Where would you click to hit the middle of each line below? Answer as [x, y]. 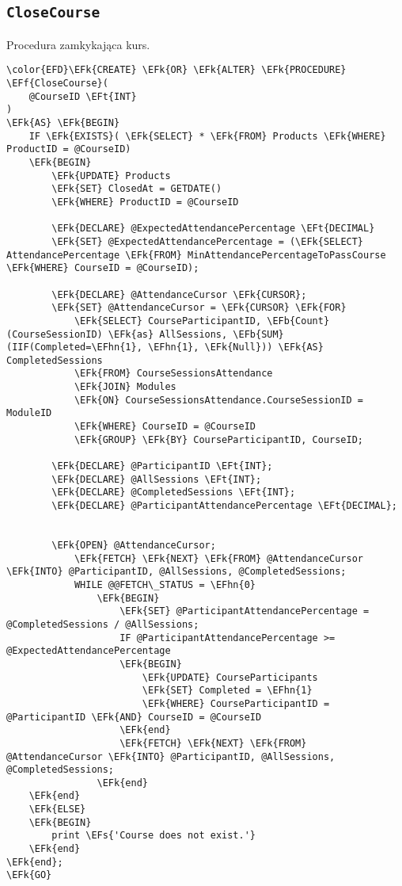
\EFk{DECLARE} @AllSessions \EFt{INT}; [157, 479]
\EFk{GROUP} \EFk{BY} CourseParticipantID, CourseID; [219, 439]
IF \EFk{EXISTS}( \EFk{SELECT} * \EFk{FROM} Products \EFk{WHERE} [207, 136]
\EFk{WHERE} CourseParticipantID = [236, 703]
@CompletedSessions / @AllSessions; [103, 624]
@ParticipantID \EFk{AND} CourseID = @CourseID [134, 717]
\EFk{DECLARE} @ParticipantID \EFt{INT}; [162, 466]
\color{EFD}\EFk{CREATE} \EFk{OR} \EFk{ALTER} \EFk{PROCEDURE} [176, 70]
